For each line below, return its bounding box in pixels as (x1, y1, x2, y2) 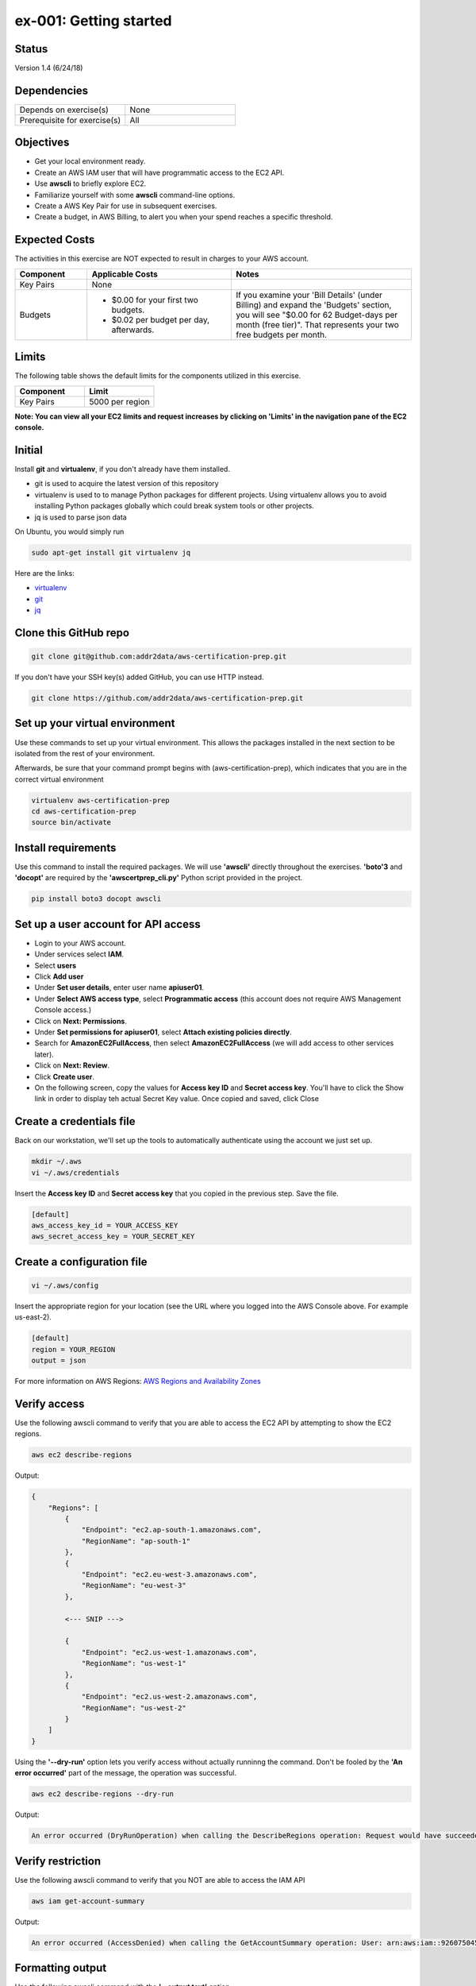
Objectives (14, 136, 70, 149)
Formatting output (14, 1961, 107, 1975)
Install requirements (14, 840, 117, 854)
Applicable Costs (91, 269, 158, 280)
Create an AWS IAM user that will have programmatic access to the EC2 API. (34, 168, 285, 177)
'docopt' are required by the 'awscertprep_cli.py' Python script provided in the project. (14, 873, 303, 883)
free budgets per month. (235, 329, 328, 340)
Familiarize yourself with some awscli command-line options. (34, 190, 236, 199)
